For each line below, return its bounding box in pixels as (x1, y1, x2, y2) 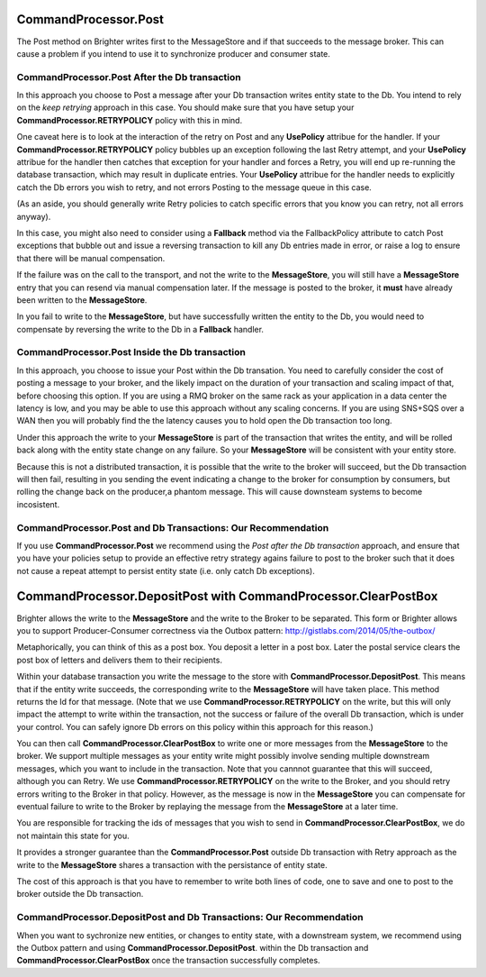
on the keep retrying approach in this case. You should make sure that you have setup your (16, 102, 355, 113)
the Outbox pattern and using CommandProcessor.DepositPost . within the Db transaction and (16, 942, 369, 953)
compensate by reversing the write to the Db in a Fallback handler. (16, 324, 265, 334)
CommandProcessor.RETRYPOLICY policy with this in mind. (16, 114, 243, 125)
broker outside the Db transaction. (16, 889, 144, 899)
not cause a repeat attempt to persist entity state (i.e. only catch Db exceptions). (16, 565, 315, 576)
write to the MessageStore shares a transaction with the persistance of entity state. (16, 859, 328, 870)
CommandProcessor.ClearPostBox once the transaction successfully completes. (16, 955, 320, 966)
